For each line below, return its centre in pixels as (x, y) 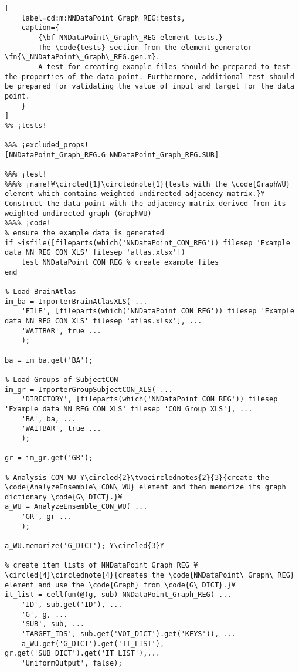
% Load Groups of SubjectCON (62, 379)
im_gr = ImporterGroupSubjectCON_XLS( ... (89, 389)
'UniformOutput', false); (72, 663)
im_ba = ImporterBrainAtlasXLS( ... (76, 301)
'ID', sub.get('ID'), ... (72, 605)
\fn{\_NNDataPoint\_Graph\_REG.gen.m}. (82, 57)
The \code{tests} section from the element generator (145, 47)
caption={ (40, 28)
